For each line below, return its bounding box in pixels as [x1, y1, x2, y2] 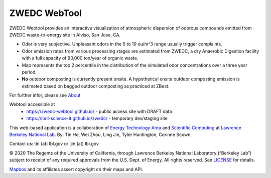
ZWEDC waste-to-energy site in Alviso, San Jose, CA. [9, 31, 120, 37]
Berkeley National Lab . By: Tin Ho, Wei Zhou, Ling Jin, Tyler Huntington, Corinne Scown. [9, 131, 192, 137]
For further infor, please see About [9, 92, 81, 98]
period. [22, 69, 37, 75]
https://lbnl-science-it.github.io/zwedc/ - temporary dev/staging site [26, 115, 168, 121]
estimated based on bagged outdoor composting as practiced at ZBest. [22, 83, 170, 89]
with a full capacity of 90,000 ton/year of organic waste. [22, 55, 139, 61]
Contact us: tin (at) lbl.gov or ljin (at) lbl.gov [9, 140, 99, 147]
